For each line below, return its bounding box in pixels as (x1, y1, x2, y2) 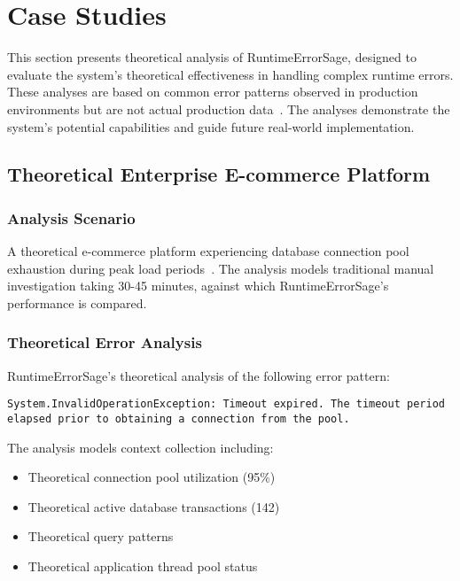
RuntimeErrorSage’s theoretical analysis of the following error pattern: (7, 366, 390, 384)
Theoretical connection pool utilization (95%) (27, 468, 276, 486)
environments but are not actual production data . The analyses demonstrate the (7, 99, 450, 118)
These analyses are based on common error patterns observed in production (7, 82, 418, 101)
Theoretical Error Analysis (7, 331, 202, 353)
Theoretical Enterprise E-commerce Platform (7, 160, 431, 188)
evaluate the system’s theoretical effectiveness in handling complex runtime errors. (7, 65, 454, 83)
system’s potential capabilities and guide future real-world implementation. (7, 117, 415, 136)
